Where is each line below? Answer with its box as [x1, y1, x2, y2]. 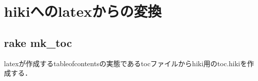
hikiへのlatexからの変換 [4, 1, 162, 21]
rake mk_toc [4, 35, 72, 50]
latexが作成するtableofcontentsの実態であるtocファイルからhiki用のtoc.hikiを [4, 58, 247, 68]
